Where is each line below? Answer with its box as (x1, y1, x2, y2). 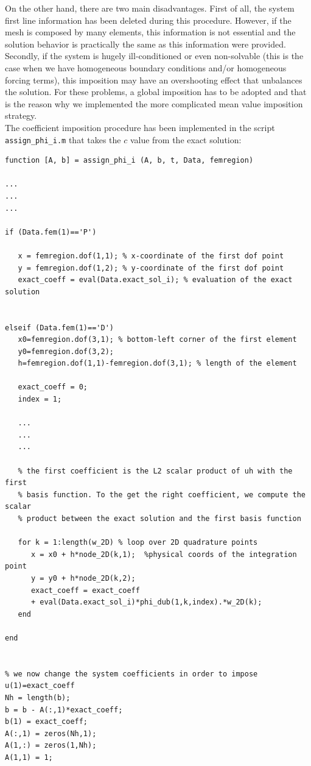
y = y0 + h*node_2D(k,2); (30, 573, 136, 583)
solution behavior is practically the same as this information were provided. (5, 37, 286, 50)
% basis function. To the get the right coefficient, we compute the (18, 490, 306, 499)
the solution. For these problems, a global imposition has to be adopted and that (5, 85, 307, 98)
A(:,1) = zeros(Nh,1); (5, 729, 97, 738)
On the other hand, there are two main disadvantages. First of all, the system (5, 2, 295, 14)
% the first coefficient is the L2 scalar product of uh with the (18, 466, 293, 475)
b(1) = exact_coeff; (5, 717, 88, 726)
